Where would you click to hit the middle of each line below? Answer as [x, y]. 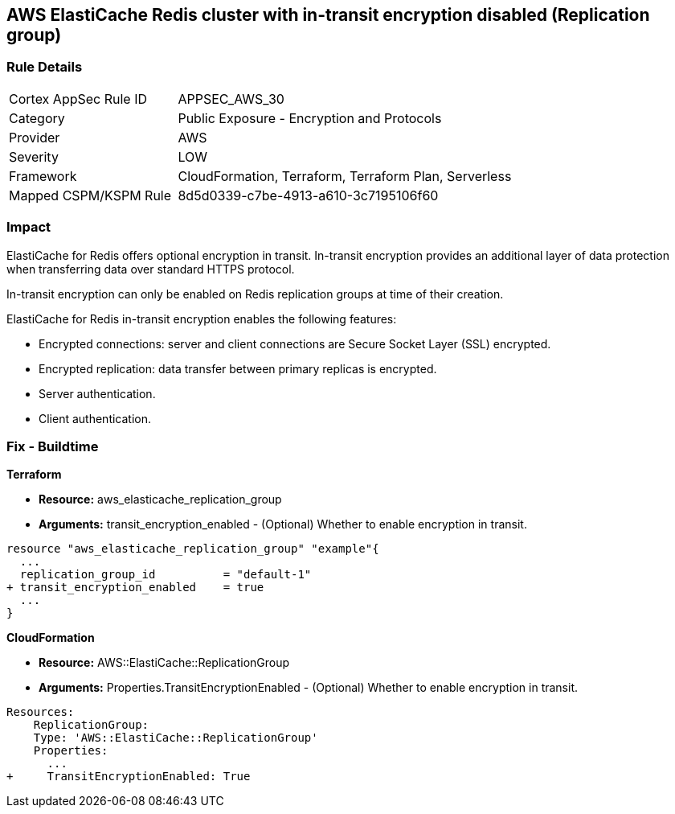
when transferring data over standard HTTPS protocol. [151, 269]
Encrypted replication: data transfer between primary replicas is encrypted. [238, 368]
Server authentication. [97, 393]
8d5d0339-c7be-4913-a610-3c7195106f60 [308, 195]
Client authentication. [95, 418]
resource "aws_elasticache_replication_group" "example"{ [193, 549]
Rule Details [45, 67]
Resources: [41, 712]
